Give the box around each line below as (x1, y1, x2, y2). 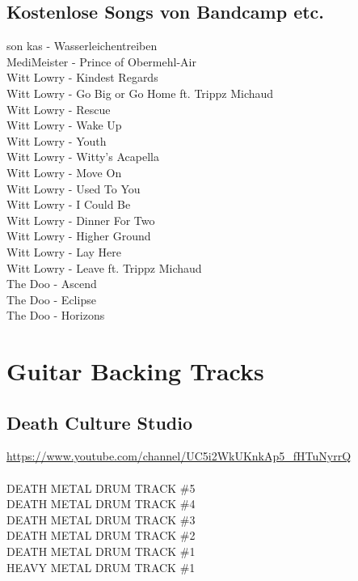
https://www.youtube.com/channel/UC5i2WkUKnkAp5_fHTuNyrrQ (6, 447, 352, 464)
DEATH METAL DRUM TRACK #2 (6, 527, 196, 544)
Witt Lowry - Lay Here (6, 243, 122, 260)
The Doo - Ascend (6, 275, 97, 292)
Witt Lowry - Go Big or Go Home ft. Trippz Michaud (6, 84, 274, 101)
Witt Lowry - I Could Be (6, 196, 131, 213)
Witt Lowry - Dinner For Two (6, 211, 155, 228)
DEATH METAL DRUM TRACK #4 (6, 495, 196, 512)
